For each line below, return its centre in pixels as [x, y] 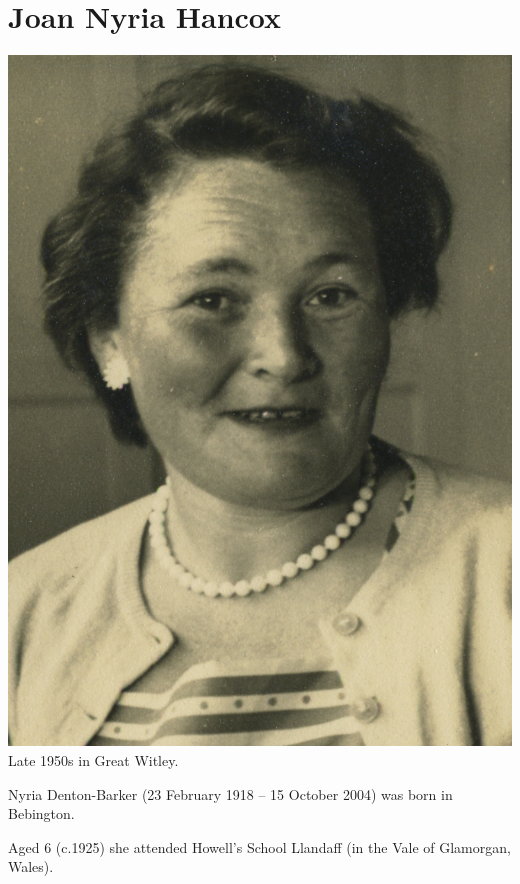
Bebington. [41, 813]
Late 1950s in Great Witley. [93, 760]
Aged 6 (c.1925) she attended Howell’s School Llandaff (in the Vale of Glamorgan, [259, 846]
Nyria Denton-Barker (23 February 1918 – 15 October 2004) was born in [230, 793]
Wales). [31, 866]
